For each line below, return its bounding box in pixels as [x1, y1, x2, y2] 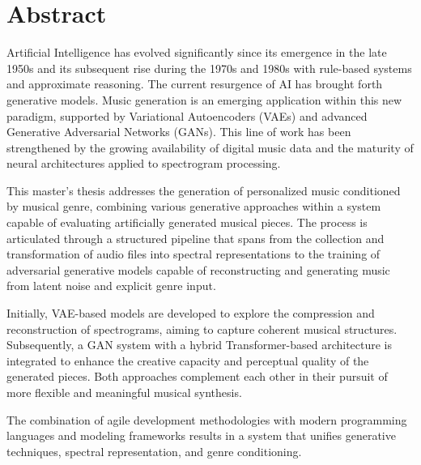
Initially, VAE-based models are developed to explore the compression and [6, 305, 375, 322]
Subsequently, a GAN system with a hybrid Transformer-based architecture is [6, 336, 393, 353]
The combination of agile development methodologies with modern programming [6, 411, 407, 428]
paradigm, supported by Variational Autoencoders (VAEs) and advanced [6, 107, 368, 124]
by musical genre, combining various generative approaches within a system [6, 198, 381, 215]
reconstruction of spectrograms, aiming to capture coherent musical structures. [6, 320, 398, 337]
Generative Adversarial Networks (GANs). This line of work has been [6, 123, 351, 140]
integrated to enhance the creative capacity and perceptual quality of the [6, 352, 369, 369]
